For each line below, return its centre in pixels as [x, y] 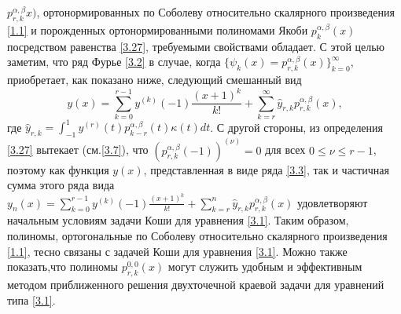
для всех [285, 150]
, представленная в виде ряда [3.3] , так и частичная [266, 169]
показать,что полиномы [63, 267]
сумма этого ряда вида [61, 185]
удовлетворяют [333, 202]
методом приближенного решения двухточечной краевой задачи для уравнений [196, 285]
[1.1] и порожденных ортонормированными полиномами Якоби [158, 29]
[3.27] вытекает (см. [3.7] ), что [78, 150]
